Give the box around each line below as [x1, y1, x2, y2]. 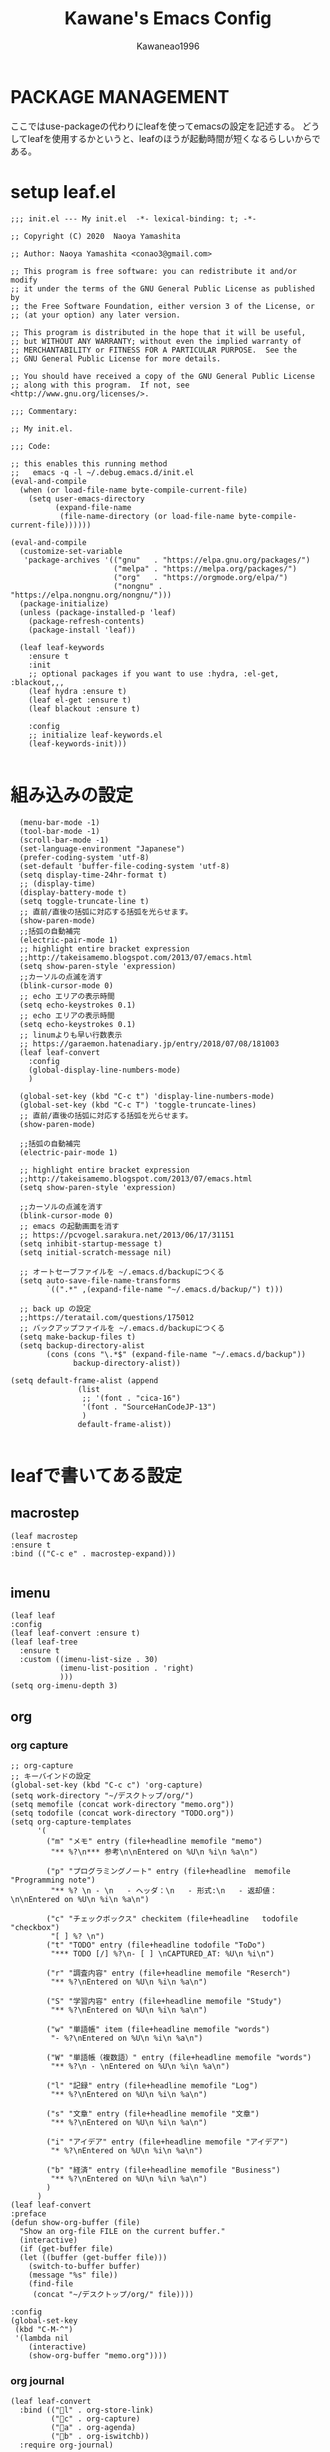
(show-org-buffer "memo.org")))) [28, 2351, 168, 2361]
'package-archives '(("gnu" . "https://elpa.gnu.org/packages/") [23, 555, 311, 565]
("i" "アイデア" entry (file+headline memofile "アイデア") [46, 2137, 289, 2147]
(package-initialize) [19, 598, 110, 609]
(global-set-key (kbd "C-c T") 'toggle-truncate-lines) [19, 1100, 257, 1110]
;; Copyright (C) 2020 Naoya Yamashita [10, 231, 182, 241]
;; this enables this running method [10, 458, 168, 469]
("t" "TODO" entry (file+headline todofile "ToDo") [46, 1940, 267, 1951]
